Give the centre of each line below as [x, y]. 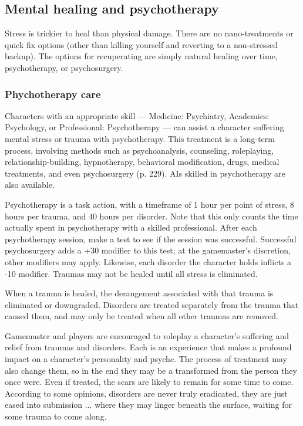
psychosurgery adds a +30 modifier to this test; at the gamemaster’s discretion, [148, 250]
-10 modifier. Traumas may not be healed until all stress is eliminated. [131, 273]
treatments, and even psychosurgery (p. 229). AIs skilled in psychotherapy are [145, 173]
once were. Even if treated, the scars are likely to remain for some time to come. [149, 382]
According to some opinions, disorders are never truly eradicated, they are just [146, 393]
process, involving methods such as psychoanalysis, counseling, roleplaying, [139, 150]
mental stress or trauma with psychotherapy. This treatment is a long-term [140, 138]
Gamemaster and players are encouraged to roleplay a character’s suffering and [147, 335]
